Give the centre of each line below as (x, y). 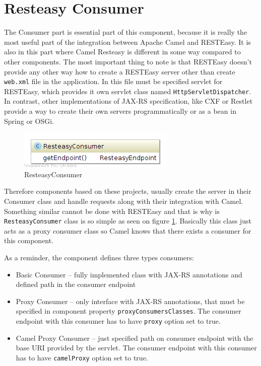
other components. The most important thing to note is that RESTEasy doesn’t (128, 61)
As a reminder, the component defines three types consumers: (99, 257)
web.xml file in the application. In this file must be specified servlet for (113, 81)
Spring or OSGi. (29, 121)
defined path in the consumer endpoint (76, 284)
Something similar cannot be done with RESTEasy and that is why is (112, 211)
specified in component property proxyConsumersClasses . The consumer (128, 311)
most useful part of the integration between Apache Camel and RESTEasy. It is (127, 42)
